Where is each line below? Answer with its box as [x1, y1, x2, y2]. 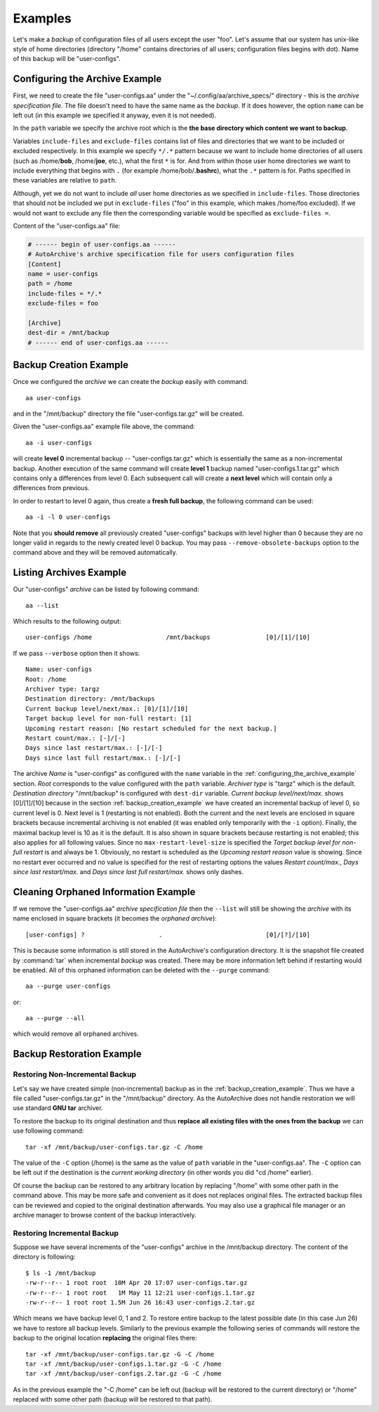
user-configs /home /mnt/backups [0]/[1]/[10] [25, 633, 311, 642]
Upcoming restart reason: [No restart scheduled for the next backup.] [25, 724, 277, 732]
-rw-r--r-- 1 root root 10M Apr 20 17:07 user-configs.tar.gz [25, 1279, 248, 1287]
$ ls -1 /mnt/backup [25, 1269, 96, 1277]
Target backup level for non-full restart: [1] [25, 715, 192, 723]
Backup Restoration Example [13, 1048, 142, 1060]
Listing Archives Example [13, 567, 127, 579]
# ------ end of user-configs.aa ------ [27, 338, 168, 347]
